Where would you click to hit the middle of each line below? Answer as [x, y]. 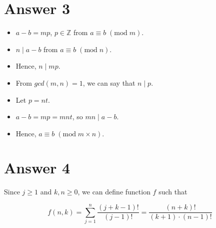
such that [173, 192]
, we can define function [114, 192]
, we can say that [109, 82]
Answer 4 [37, 168]
